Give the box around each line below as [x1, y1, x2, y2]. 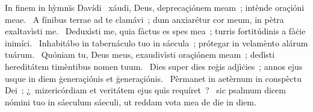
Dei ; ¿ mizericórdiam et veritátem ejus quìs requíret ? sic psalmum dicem [5, 84, 286, 96]
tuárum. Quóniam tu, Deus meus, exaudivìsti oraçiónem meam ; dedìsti [5, 48, 275, 61]
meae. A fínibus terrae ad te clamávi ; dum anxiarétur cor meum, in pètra [5, 13, 284, 25]
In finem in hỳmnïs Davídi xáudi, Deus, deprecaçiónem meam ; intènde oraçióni [5, 1, 305, 13]
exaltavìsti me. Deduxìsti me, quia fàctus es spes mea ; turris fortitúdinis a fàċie [5, 25, 306, 37]
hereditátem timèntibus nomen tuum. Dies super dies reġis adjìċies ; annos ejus [5, 60, 303, 72]
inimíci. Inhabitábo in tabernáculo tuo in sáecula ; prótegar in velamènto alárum [5, 36, 308, 49]
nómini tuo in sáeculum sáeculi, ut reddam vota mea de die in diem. [5, 95, 256, 108]
